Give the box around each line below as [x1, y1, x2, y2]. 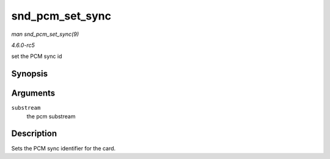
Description [11, 129, 57, 139]
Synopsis [11, 69, 48, 79]
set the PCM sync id [11, 52, 62, 60]
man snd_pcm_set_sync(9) [11, 30, 79, 38]
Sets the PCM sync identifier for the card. [11, 144, 116, 152]
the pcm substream [26, 113, 76, 120]
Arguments [11, 88, 56, 99]
